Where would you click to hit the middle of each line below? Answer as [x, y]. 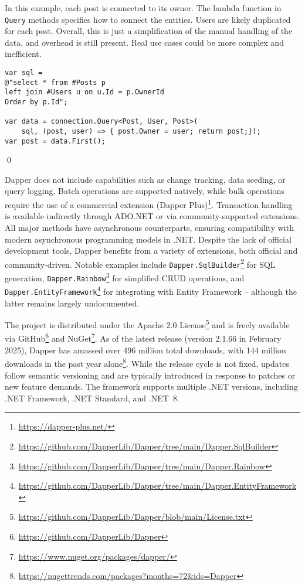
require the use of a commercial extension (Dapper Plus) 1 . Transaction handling [149, 204]
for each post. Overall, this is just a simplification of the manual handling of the [149, 31]
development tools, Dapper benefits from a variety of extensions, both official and [151, 251]
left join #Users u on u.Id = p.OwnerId [85, 92]
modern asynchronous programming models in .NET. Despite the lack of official [148, 239]
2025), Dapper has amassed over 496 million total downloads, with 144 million [145, 350]
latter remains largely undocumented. [72, 303]
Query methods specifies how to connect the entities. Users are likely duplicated [148, 19]
